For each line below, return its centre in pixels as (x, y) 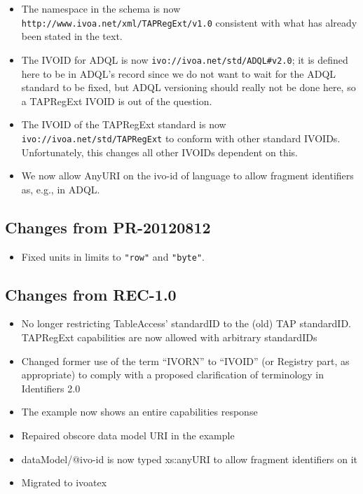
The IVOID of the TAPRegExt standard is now (124, 124)
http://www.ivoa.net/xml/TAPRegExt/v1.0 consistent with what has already (189, 22)
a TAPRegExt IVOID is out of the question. (117, 101)
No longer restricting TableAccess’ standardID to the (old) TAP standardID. (186, 323)
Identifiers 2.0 (51, 388)
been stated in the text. (72, 36)
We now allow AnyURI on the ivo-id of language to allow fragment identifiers (187, 176)
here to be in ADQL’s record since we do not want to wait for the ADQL (179, 73)
